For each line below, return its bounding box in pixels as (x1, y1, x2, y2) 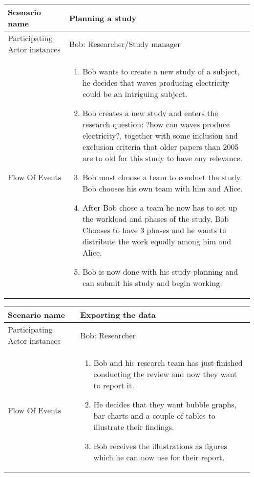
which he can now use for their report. (93, 452, 225, 463)
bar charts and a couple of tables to (93, 410, 215, 421)
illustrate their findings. (93, 421, 174, 432)
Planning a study (69, 12, 137, 24)
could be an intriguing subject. (82, 88, 188, 99)
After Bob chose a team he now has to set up (82, 202, 237, 213)
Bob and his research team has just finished (93, 357, 243, 368)
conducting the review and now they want (93, 368, 237, 380)
